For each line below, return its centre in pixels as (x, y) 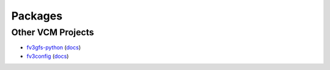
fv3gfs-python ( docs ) (54, 47)
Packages (37, 16)
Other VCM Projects (53, 32)
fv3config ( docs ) (48, 56)
